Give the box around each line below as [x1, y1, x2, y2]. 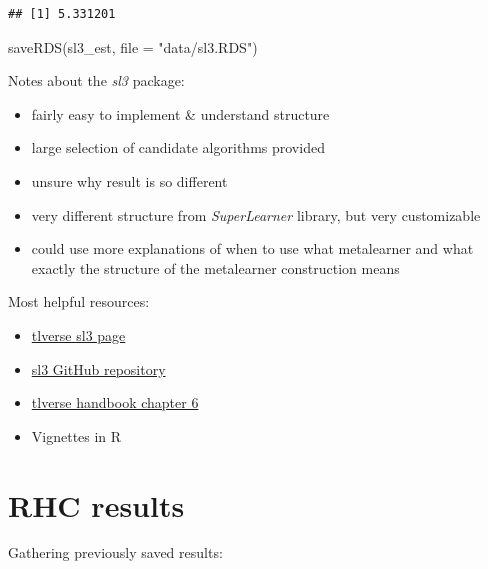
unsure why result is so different [31, 170, 228, 191]
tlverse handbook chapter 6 [31, 392, 199, 413]
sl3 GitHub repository [31, 358, 166, 379]
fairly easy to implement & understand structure [31, 103, 330, 124]
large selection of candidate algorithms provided [31, 137, 325, 158]
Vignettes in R [31, 425, 122, 446]
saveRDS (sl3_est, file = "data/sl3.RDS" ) [8, 36, 258, 57]
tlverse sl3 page [31, 324, 126, 345]
